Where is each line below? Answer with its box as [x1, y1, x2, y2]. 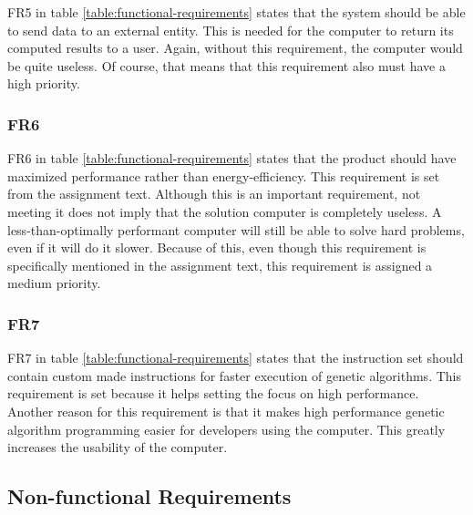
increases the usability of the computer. [7, 438, 228, 457]
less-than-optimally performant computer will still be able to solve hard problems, [7, 220, 465, 239]
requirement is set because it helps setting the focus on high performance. [7, 384, 419, 403]
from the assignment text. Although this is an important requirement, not [7, 184, 421, 203]
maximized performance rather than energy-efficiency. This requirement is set [7, 166, 440, 185]
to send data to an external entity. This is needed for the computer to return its [7, 20, 454, 39]
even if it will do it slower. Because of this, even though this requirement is [7, 238, 427, 257]
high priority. [7, 74, 80, 93]
